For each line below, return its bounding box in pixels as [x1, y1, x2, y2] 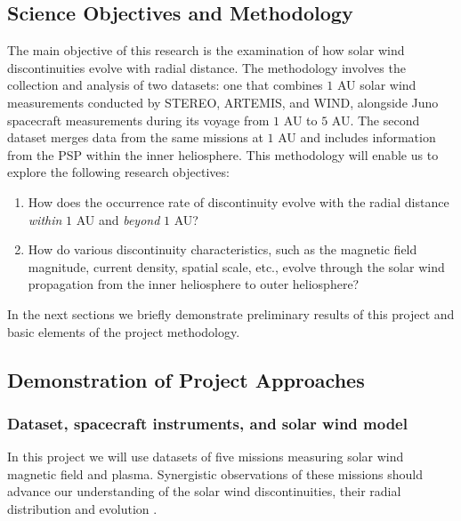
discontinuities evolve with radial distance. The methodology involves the [7, 58, 406, 76]
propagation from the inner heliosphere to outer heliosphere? [28, 275, 360, 293]
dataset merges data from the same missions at [7, 128, 263, 147]
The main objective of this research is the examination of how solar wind [7, 41, 405, 60]
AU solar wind [336, 76, 417, 94]
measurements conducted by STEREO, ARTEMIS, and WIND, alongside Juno [7, 92, 439, 111]
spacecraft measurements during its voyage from [7, 110, 270, 129]
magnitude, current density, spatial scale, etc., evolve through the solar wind [28, 257, 445, 276]
